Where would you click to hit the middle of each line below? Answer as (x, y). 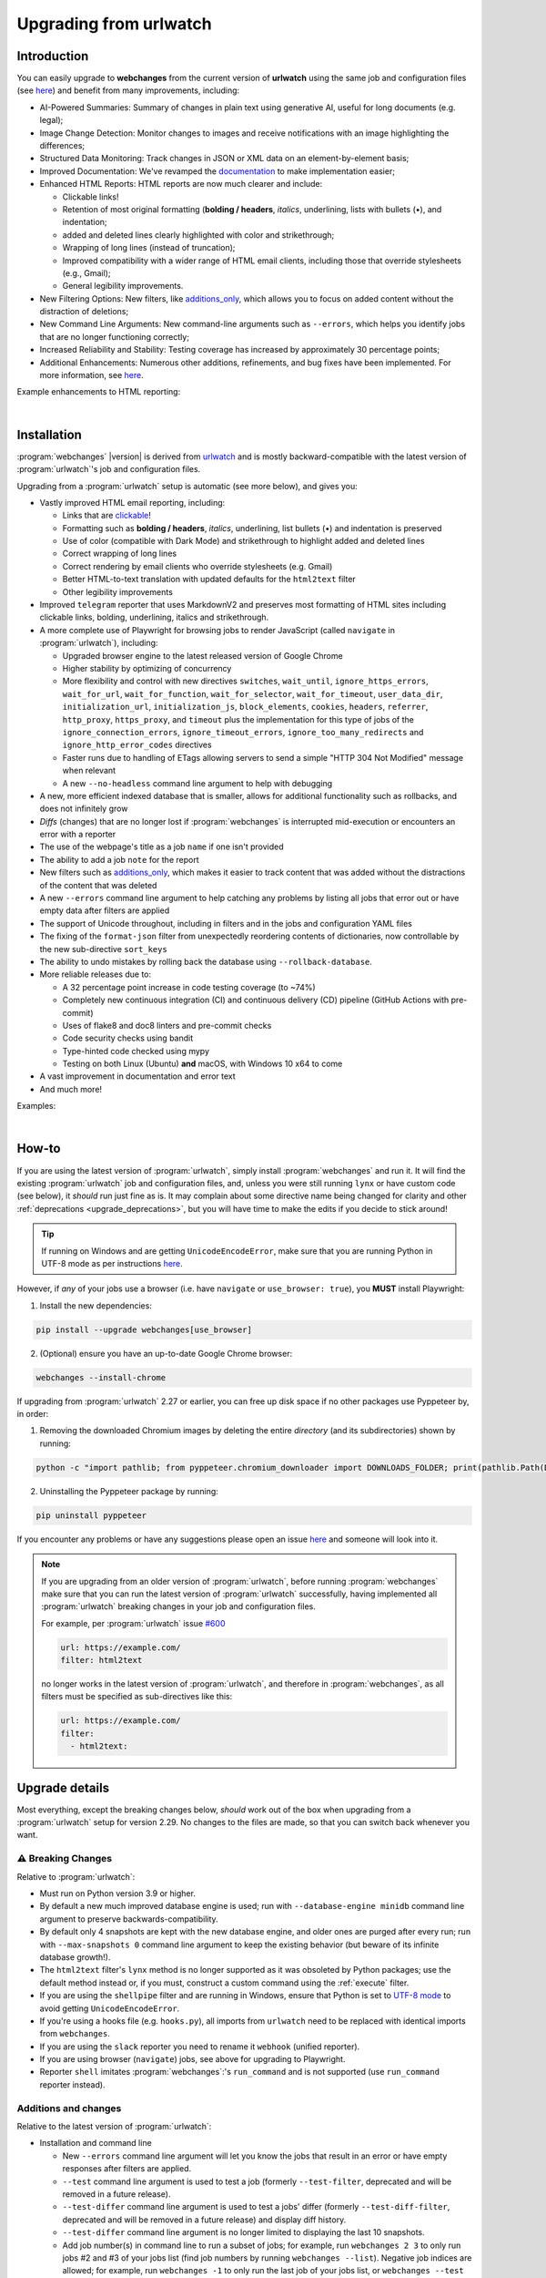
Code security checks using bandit (128, 1038)
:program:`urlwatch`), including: (99, 643)
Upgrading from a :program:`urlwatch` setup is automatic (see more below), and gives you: (187, 486)
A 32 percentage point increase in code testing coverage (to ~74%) (189, 987)
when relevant (89, 771)
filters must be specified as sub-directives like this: (137, 1697)
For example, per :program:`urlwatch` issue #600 (133, 1623)
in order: (33, 1414)
